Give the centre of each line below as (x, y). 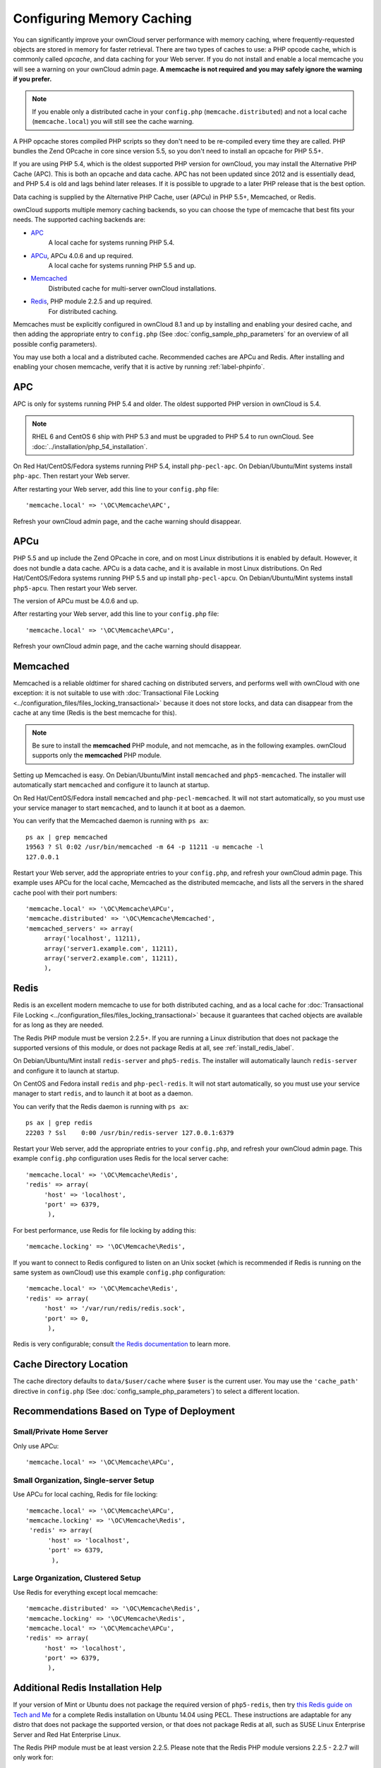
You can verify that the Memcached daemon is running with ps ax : (111, 821)
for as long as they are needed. (58, 1025)
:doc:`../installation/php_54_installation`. (90, 446)
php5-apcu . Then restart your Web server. (75, 588)
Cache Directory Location (71, 1365)
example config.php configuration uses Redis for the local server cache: (121, 1158)
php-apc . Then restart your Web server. (72, 476)
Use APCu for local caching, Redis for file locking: (85, 1494)
